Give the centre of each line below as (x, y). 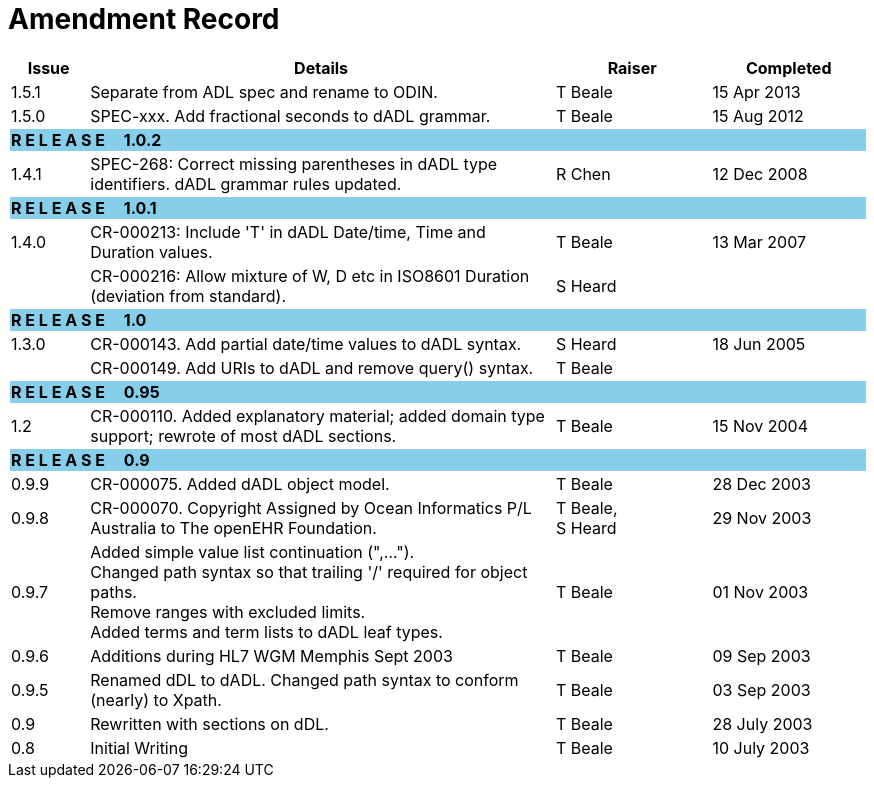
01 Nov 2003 (760, 591)
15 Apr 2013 (756, 91)
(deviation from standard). (188, 295)
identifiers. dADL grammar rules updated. (246, 183)
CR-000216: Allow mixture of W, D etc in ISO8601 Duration (310, 275)
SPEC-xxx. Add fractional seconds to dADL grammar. (290, 115)
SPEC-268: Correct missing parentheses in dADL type (294, 163)
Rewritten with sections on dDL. (209, 723)
